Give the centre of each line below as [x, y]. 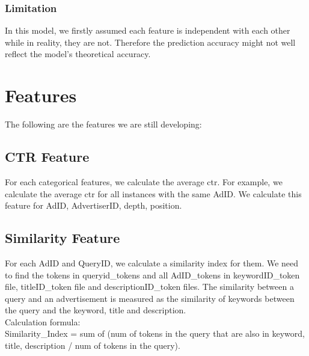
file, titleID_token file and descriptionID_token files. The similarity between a [149, 287]
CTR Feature [47, 157]
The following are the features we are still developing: [103, 124]
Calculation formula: [43, 321]
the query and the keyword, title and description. [96, 310]
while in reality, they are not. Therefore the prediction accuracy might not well [150, 42]
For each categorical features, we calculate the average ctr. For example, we [144, 181]
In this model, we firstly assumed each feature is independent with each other [148, 30]
